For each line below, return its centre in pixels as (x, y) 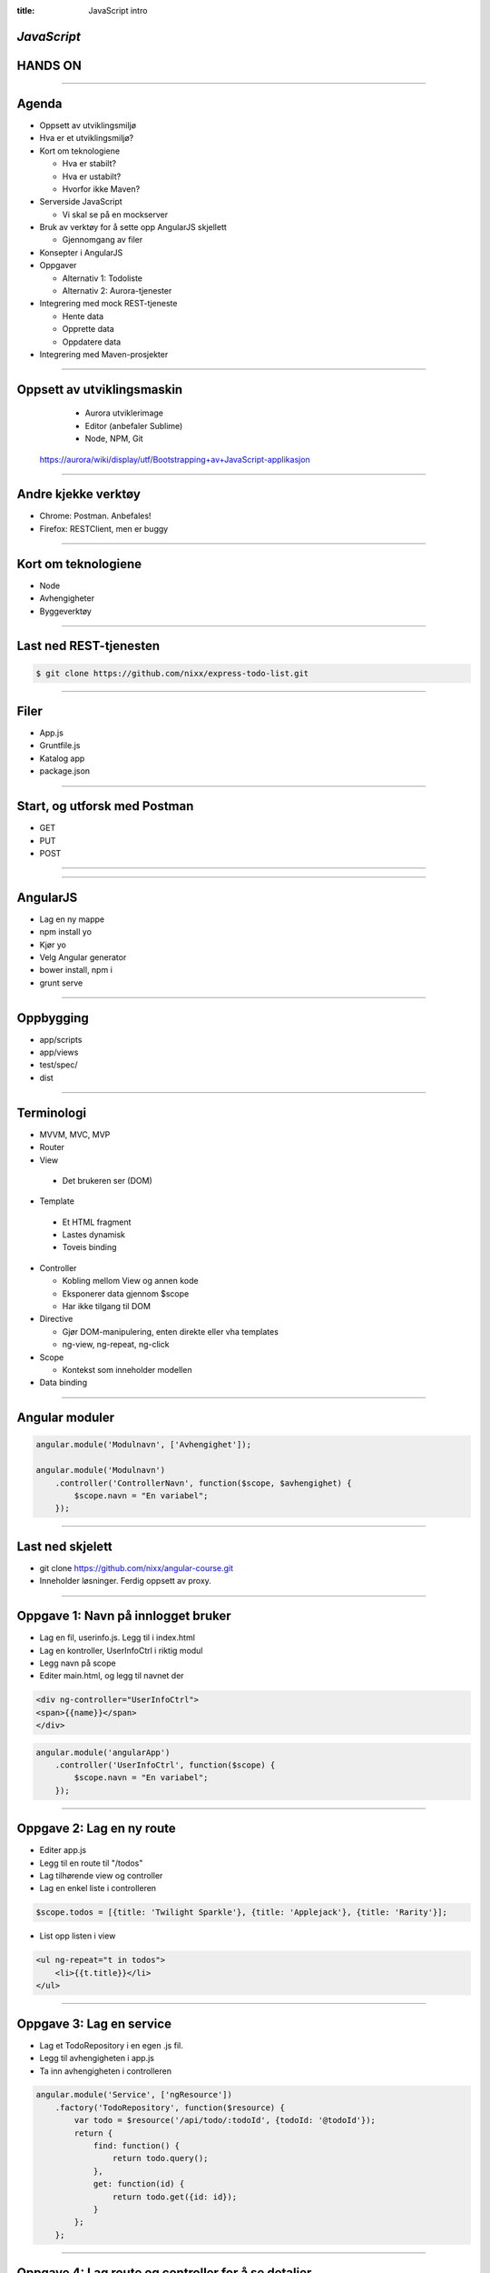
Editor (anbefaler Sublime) (134, 426)
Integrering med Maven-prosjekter (104, 354)
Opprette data (88, 329)
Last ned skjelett (64, 1546)
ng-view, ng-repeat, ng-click (116, 1345)
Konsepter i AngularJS (81, 252)
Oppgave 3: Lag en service (94, 2023)
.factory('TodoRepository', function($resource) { (170, 2108)
